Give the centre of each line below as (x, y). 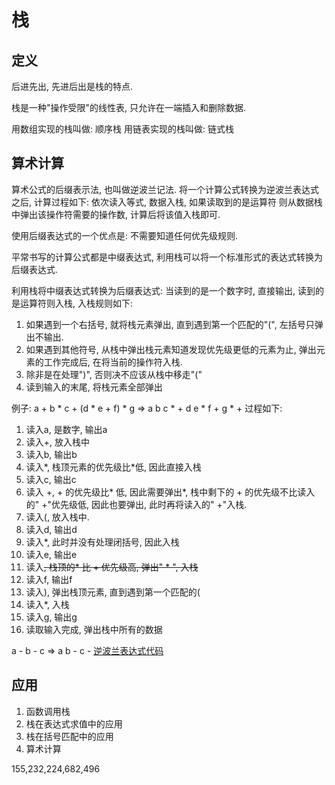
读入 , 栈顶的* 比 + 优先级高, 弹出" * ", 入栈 (112, 567)
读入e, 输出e (51, 554)
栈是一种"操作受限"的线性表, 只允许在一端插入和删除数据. (129, 107)
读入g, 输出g (51, 617)
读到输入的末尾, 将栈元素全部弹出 (94, 387)
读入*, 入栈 (47, 604)
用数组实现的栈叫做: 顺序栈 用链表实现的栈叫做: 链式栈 (122, 129)
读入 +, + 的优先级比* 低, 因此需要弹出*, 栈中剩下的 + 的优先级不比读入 (170, 492)
